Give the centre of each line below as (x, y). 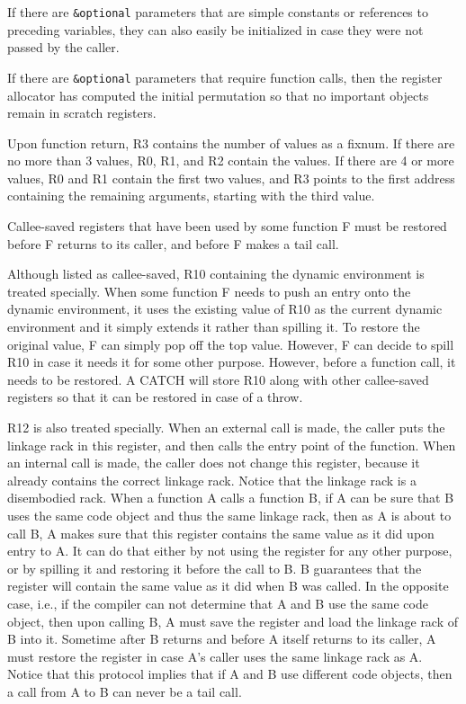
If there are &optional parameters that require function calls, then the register (225, 77)
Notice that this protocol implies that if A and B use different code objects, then (230, 674)
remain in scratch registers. (82, 113)
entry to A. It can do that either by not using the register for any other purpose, (230, 551)
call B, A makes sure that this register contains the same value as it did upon (221, 533)
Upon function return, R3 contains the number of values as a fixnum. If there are (231, 143)
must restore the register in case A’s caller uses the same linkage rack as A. (215, 656)
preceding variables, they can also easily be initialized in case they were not (215, 29)
